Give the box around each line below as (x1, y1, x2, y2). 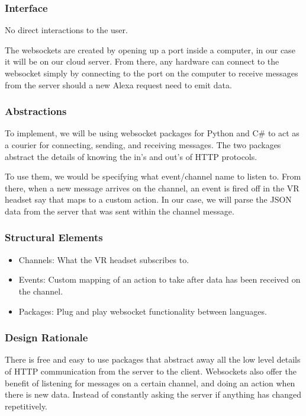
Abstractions (5, 104, 67, 119)
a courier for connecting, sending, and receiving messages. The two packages (5, 139, 281, 151)
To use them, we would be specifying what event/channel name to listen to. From (5, 170, 301, 183)
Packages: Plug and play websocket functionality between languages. (18, 305, 267, 317)
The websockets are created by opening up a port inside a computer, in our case (5, 43, 295, 56)
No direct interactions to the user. (5, 24, 128, 36)
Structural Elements (5, 230, 103, 245)
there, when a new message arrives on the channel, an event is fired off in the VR (5, 181, 299, 194)
